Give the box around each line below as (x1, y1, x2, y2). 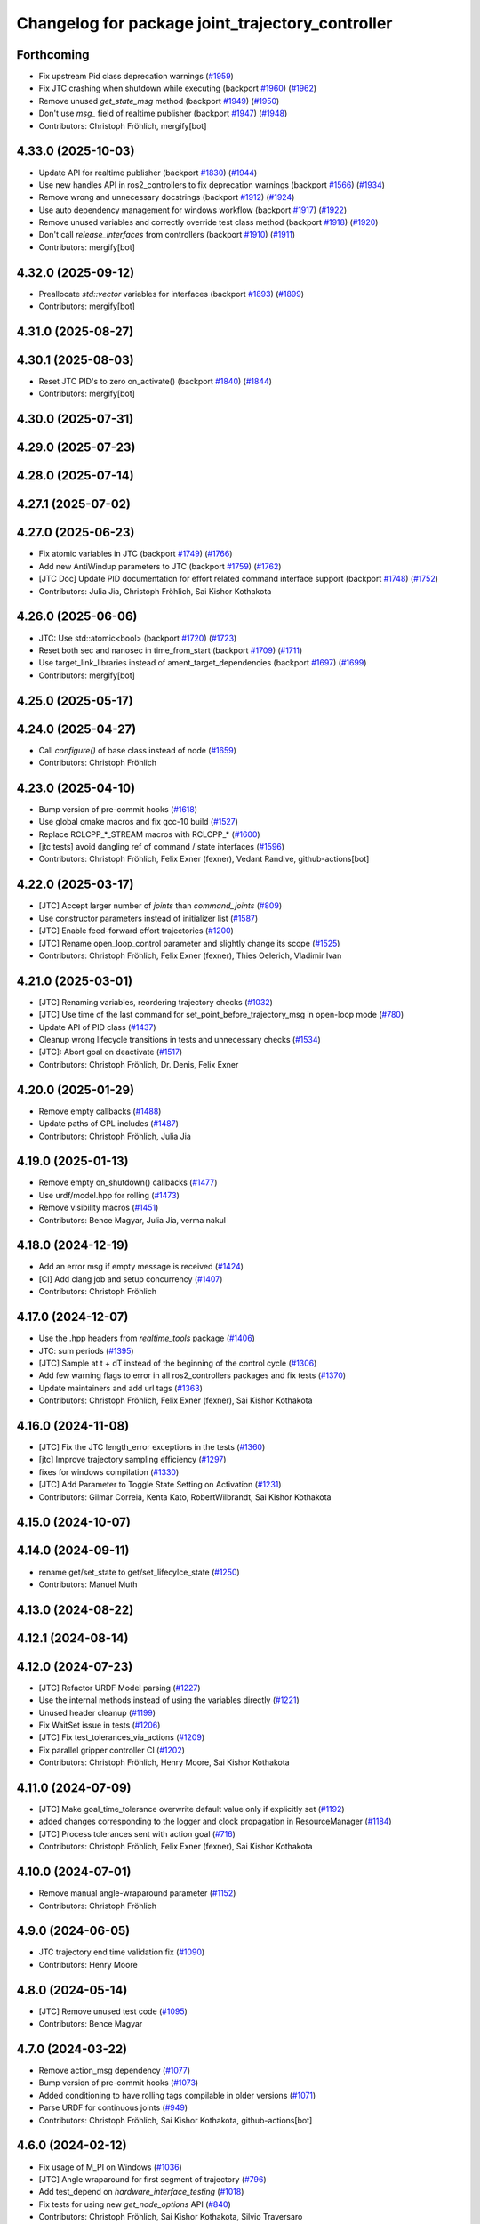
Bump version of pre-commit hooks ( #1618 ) (38, 803, 198, 814)
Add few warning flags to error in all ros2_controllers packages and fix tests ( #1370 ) (38, 1370, 347, 1381)
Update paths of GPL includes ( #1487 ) (38, 1118, 180, 1129)
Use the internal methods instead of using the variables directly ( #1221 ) (38, 1695, 300, 1705)
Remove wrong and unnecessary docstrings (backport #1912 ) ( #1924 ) (38, 192, 295, 203)
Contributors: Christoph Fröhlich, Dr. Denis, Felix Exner (38, 1059, 239, 1069)
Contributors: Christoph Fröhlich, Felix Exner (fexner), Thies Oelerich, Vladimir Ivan (38, 950, 342, 961)
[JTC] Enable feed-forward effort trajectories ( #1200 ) (38, 925, 235, 936)
